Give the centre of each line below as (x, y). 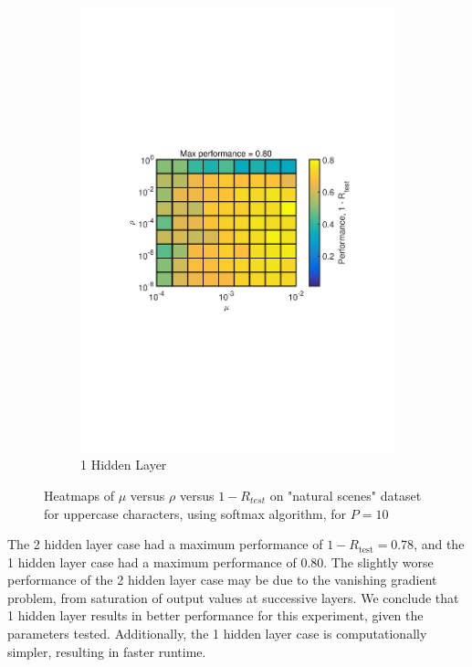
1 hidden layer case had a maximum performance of (152, 561)
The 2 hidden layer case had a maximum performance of (165, 544)
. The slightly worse (378, 561)
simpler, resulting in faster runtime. (107, 651)
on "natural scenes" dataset (346, 495)
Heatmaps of (79, 495)
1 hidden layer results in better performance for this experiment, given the (215, 615)
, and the (439, 544)
